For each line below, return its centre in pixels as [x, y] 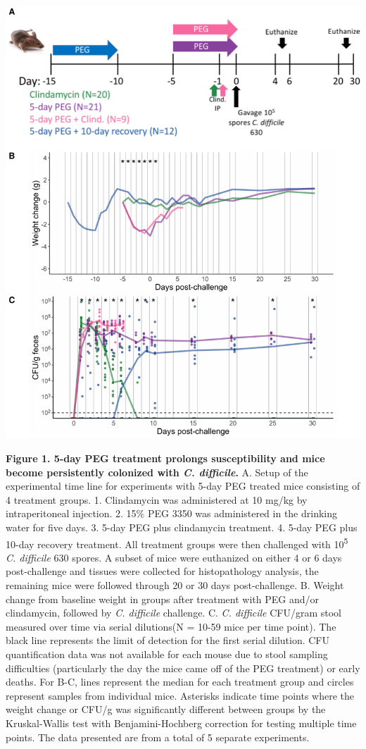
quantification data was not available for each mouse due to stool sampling [167, 654]
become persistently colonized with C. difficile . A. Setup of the [157, 472]
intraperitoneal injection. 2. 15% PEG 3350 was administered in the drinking [172, 513]
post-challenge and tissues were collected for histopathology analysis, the [162, 571]
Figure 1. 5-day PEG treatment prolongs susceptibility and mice [165, 458]
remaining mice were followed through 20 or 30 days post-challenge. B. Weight [175, 584]
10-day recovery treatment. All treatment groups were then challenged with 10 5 [177, 543]
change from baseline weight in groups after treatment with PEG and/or [162, 599]
